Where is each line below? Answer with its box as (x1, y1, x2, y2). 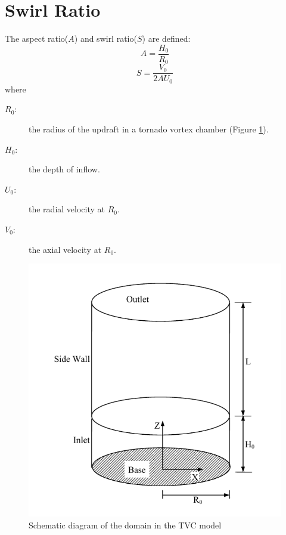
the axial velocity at (29, 243, 102, 255)
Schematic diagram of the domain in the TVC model (29, 518, 222, 531)
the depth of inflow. (29, 163, 100, 175)
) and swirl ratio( (74, 32, 137, 45)
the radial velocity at (29, 203, 105, 215)
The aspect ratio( (5, 32, 69, 45)
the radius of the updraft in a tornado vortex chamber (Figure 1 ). (29, 122, 269, 135)
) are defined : (142, 32, 191, 45)
